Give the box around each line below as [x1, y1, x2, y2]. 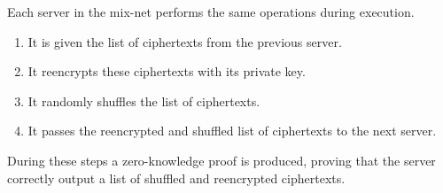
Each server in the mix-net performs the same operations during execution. [7, 3, 415, 20]
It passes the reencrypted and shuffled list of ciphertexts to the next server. [27, 121, 437, 140]
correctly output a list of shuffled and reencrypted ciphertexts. [7, 168, 346, 187]
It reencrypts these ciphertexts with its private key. [27, 62, 306, 81]
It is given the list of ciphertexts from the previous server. [27, 32, 342, 50]
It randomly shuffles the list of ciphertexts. [27, 91, 260, 110]
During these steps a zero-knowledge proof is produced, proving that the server [7, 151, 436, 169]
